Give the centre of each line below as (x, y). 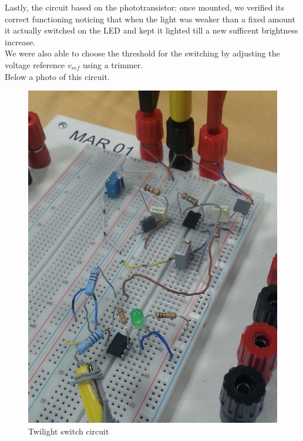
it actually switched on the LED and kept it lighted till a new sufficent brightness (151, 30)
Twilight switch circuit (69, 431)
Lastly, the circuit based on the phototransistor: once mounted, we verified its (144, 7)
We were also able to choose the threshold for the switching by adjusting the (142, 53)
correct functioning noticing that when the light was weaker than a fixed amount (150, 19)
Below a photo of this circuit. (57, 76)
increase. (20, 41)
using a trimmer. (113, 64)
